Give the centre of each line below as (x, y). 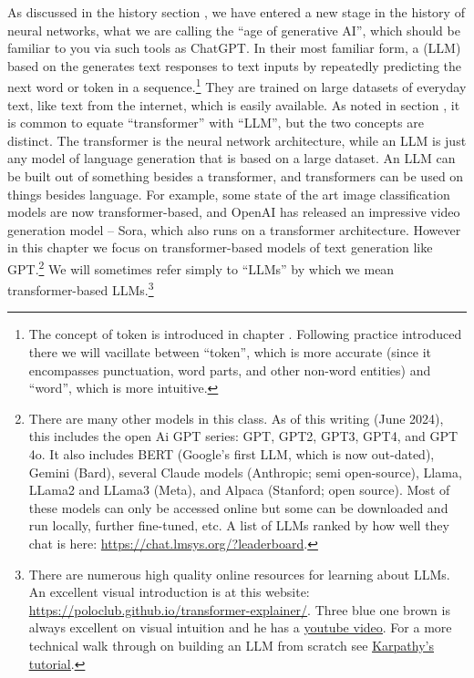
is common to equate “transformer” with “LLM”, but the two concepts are (216, 123)
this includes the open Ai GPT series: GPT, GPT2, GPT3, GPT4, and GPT (243, 436)
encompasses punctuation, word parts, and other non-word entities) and (230, 370)
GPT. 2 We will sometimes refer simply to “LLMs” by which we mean (201, 267)
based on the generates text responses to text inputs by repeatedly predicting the (234, 65)
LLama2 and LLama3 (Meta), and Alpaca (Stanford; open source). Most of (239, 490)
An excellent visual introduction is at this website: (169, 592)
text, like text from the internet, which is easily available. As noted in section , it (234, 104)
